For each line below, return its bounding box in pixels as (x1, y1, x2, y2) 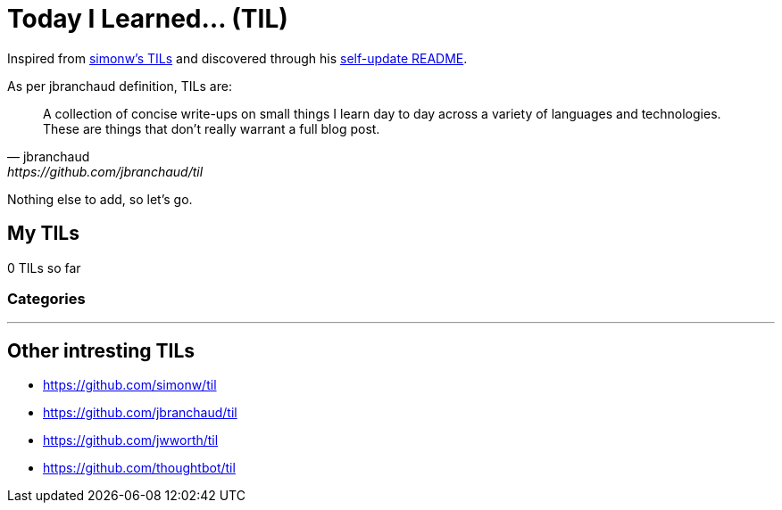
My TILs (7, 222, 79, 245)
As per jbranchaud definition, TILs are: (7, 78, 232, 94)
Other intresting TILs (7, 339, 195, 362)
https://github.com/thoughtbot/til (43, 460, 236, 476)
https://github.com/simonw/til (43, 377, 217, 393)
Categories (7, 289, 86, 308)
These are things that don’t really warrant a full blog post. (43, 120, 380, 136)
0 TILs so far (7, 259, 81, 276)
